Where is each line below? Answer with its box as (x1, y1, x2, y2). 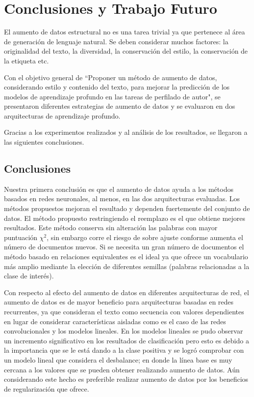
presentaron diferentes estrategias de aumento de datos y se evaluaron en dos (4, 101, 235, 111)
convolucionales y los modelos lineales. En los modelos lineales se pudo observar (4, 326, 243, 336)
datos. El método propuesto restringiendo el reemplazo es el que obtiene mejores (4, 213, 245, 223)
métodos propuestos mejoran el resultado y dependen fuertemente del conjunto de (4, 203, 250, 214)
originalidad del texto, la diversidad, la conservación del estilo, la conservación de (4, 46, 248, 56)
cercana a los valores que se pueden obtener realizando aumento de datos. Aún (4, 364, 240, 374)
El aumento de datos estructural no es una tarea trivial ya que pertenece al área (4, 27, 245, 37)
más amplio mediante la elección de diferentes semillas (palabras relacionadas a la (4, 261, 250, 271)
